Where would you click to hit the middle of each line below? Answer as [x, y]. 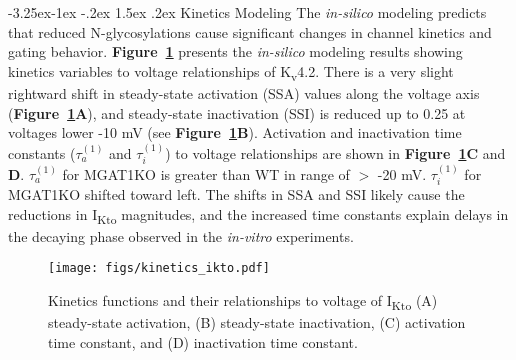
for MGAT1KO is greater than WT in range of [206, 173]
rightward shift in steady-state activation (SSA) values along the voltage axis [244, 92]
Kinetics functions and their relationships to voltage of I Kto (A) [243, 301]
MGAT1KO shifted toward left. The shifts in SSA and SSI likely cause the [236, 194]
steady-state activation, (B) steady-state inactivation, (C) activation [257, 322]
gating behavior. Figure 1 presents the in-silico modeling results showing [235, 51]
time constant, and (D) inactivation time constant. [203, 341]
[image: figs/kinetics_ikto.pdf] [159, 268]
